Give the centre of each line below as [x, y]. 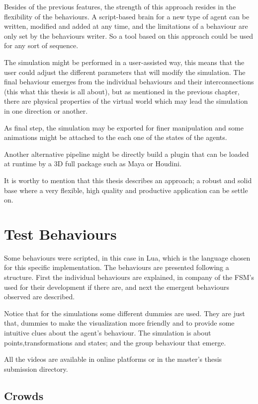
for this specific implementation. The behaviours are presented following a [117, 267]
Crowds [24, 395]
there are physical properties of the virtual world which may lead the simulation [126, 101]
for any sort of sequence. [41, 45]
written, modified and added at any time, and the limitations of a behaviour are [126, 26]
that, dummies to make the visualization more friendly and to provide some [119, 323]
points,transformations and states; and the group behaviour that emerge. [115, 342]
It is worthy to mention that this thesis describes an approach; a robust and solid [128, 180]
